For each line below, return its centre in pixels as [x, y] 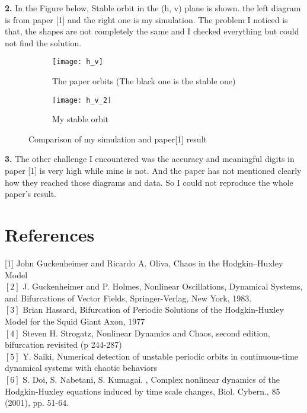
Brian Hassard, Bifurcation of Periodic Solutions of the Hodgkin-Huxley [153, 309]
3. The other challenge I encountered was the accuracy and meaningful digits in [150, 159]
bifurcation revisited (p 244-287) [63, 344]
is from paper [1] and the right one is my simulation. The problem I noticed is [146, 19]
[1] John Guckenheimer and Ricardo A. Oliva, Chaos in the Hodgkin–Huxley [144, 263]
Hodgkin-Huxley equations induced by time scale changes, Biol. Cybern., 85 [143, 391]
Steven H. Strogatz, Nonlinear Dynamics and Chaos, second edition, [146, 333]
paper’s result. [31, 194]
